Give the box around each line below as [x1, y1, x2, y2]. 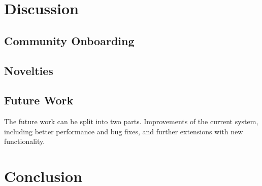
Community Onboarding [4, 32, 135, 48]
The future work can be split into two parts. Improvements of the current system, [4, 116, 258, 127]
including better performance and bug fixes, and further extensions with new [4, 126, 243, 136]
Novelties [4, 62, 53, 78]
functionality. [4, 136, 45, 146]
